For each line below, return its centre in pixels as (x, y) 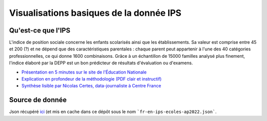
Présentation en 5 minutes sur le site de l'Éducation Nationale (84, 72)
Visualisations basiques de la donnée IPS (95, 13)
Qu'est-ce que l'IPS (40, 30)
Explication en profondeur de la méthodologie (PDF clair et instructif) (91, 79)
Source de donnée (38, 100)
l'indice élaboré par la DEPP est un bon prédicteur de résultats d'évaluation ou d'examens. (101, 63)
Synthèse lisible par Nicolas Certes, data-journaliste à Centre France (91, 86)
